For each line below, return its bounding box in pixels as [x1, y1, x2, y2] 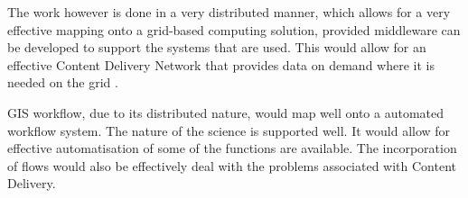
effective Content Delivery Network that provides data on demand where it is [7, 55, 435, 74]
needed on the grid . [7, 73, 118, 92]
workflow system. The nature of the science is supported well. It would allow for [7, 121, 451, 139]
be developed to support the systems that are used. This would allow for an [7, 38, 426, 57]
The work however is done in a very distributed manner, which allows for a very [7, 3, 451, 21]
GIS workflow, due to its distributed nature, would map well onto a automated [7, 103, 444, 121]
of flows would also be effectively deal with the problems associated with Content [7, 156, 456, 175]
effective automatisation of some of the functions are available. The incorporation [7, 139, 457, 157]
